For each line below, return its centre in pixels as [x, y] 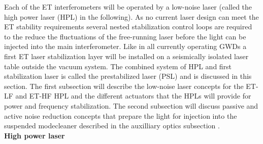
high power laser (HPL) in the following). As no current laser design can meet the [131, 16]
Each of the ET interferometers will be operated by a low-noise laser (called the [128, 7]
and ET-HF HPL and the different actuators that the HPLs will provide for [133, 96]
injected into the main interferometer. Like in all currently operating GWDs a [125, 46]
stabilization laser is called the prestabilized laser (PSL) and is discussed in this [128, 76]
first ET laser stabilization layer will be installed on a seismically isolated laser [126, 56]
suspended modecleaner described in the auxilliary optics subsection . [112, 126]
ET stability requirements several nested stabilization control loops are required [128, 27]
